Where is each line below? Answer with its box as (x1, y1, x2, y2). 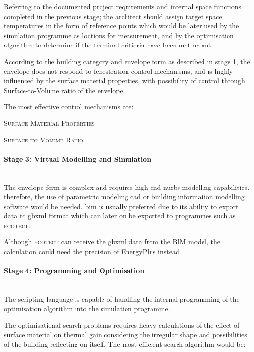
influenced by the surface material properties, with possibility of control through (4, 75, 245, 86)
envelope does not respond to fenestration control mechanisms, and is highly (4, 66, 233, 76)
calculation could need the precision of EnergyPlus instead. (4, 246, 181, 257)
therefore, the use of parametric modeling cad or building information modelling (4, 191, 245, 202)
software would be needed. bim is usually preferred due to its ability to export (4, 201, 239, 211)
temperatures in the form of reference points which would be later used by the (4, 21, 239, 31)
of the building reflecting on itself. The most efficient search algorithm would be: (4, 339, 246, 349)
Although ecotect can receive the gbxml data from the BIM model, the (4, 236, 220, 247)
